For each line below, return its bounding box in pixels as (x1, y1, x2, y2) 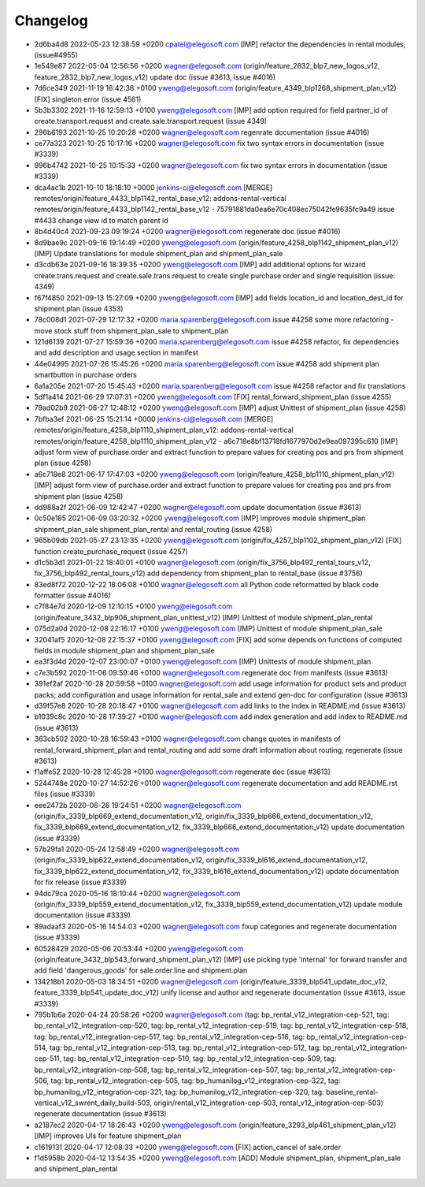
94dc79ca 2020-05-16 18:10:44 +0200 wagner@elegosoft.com (34, 888, 241, 898)
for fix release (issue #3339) (34, 877, 128, 887)
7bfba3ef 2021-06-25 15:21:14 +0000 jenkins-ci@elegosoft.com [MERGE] (34, 414, 274, 423)
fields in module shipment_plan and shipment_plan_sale (34, 646, 216, 656)
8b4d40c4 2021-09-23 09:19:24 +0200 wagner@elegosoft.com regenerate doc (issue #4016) (34, 227, 342, 236)
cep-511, (34, 1054, 62, 1063)
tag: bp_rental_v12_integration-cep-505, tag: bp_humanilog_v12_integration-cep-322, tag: (50, 1076, 342, 1085)
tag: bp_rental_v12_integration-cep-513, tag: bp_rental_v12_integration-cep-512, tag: (49, 1043, 322, 1052)
